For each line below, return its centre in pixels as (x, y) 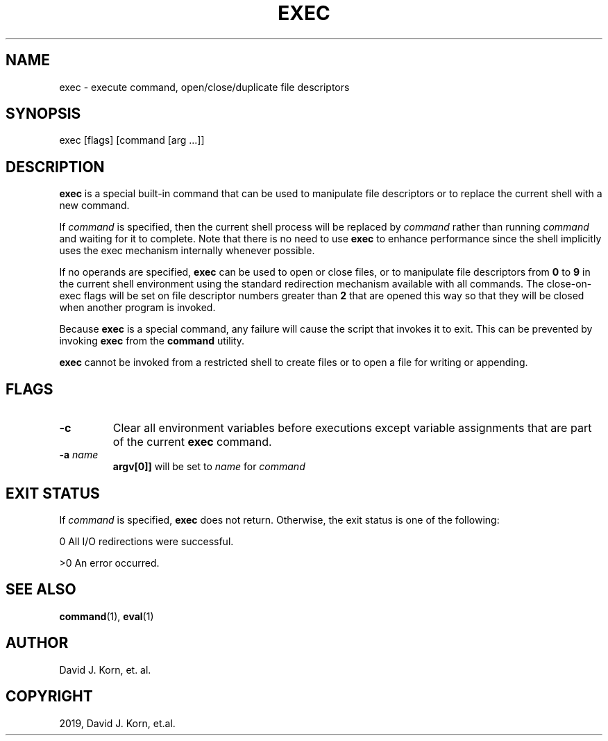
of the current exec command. (192, 442)
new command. (94, 206)
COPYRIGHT (49, 697)
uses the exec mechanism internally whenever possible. (187, 251)
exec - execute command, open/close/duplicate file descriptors (204, 87)
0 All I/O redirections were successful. (146, 541)
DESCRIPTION (55, 167)
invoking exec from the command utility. (152, 341)
